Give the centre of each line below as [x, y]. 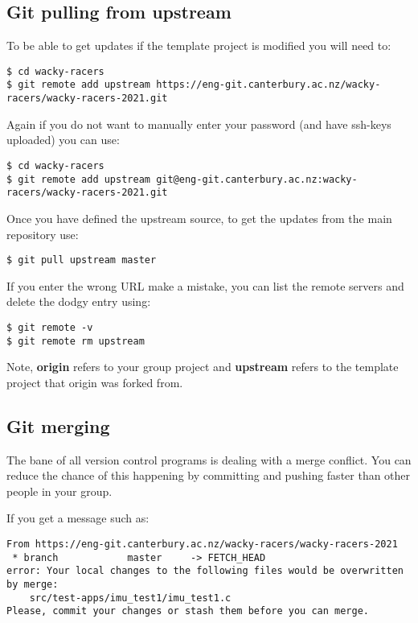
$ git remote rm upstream [76, 341]
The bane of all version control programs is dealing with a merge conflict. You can [209, 459]
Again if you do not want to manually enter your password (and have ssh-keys [199, 124]
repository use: [43, 234]
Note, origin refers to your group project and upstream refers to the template [203, 367]
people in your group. [59, 491]
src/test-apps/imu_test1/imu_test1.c [130, 598]
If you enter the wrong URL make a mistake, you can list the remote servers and [205, 285]
